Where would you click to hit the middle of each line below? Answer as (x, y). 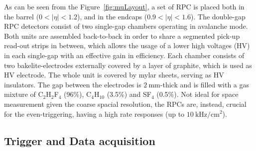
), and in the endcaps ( (112, 16)
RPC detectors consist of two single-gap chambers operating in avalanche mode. (126, 26)
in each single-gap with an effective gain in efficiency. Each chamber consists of (124, 55)
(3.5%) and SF (129, 94)
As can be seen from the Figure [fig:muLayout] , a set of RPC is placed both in (124, 6)
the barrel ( (22, 16)
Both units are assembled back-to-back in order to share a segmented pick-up (122, 36)
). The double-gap (218, 16)
